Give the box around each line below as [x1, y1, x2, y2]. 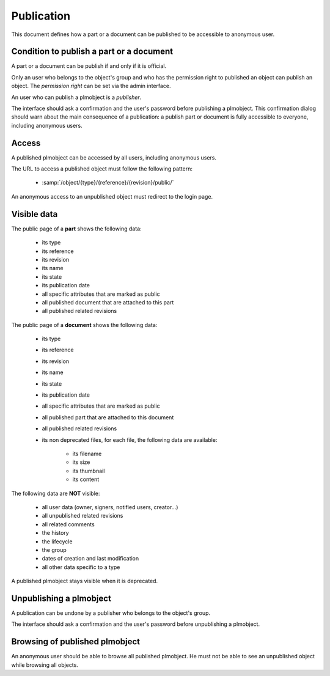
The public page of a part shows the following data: [11, 225, 142, 232]
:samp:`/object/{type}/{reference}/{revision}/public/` [42, 179, 174, 186]
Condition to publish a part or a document [11, 46, 174, 57]
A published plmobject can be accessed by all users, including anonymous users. [11, 153, 217, 161]
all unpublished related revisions [42, 512, 123, 520]
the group [42, 546, 67, 553]
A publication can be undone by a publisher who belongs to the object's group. [11, 609, 211, 617]
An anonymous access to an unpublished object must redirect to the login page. [11, 193, 213, 200]
